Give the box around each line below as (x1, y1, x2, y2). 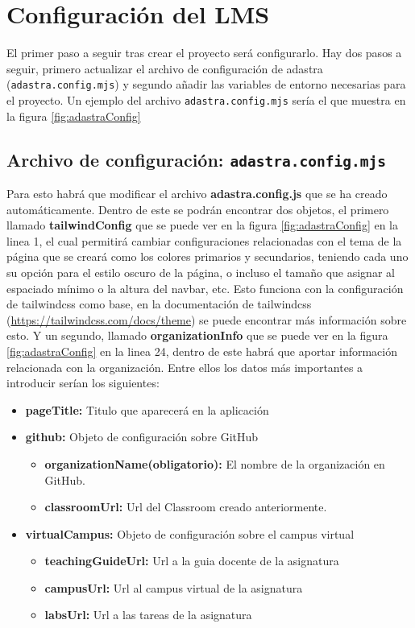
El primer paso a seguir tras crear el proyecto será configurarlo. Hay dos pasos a (6, 44, 402, 61)
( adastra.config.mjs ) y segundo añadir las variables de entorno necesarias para (6, 76, 406, 93)
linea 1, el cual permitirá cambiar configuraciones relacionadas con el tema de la (6, 232, 402, 249)
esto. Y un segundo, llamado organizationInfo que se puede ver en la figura (6, 327, 388, 344)
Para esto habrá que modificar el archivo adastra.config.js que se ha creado (6, 185, 388, 201)
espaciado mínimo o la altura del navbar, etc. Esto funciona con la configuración (6, 279, 404, 296)
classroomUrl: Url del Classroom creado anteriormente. (44, 498, 327, 515)
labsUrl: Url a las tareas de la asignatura (44, 606, 252, 623)
